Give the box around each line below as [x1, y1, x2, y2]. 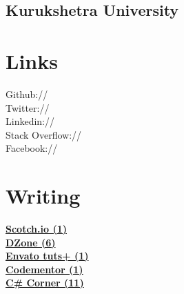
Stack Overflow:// [6, 127, 82, 141]
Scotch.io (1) [6, 222, 67, 235]
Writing [6, 182, 81, 210]
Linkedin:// [6, 114, 54, 128]
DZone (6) [6, 235, 56, 249]
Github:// [6, 86, 48, 101]
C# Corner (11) [6, 275, 84, 290]
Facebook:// [6, 141, 58, 155]
